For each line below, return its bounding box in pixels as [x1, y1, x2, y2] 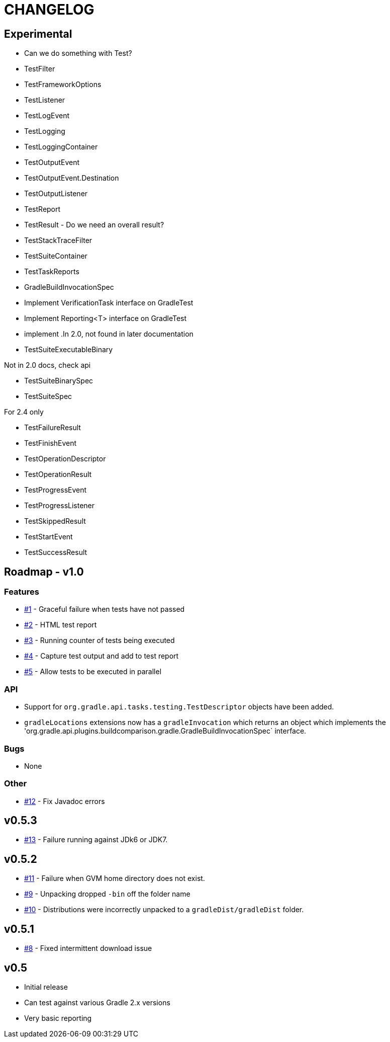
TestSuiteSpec [24, 392, 72, 401]
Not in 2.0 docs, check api [4, 361, 91, 370]
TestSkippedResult [24, 517, 86, 526]
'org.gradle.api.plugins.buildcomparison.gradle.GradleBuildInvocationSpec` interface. [24, 727, 307, 736]
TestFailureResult [24, 423, 81, 432]
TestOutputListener [24, 189, 88, 198]
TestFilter [24, 64, 55, 73]
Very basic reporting [24, 1014, 92, 1023]
